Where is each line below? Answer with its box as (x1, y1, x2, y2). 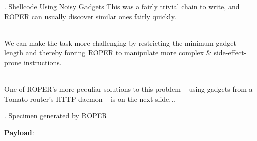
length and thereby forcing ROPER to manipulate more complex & (4, 47, 212, 58)
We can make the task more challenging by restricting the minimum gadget (4, 37, 236, 48)
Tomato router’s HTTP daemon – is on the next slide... (4, 93, 175, 104)
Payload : (4, 127, 34, 137)
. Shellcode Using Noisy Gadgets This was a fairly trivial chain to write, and (4, 1, 240, 11)
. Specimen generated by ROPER (4, 110, 107, 121)
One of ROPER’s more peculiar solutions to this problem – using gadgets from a (4, 84, 253, 94)
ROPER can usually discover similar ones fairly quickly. (4, 11, 176, 21)
